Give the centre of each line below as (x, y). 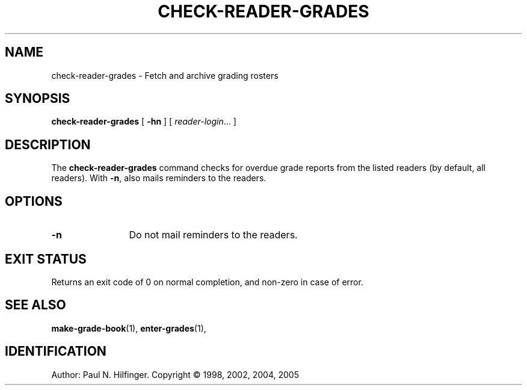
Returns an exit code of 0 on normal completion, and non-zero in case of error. (207, 282)
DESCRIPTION (48, 144)
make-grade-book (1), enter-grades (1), (129, 328)
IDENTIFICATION (56, 351)
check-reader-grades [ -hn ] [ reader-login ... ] (144, 122)
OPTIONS (34, 201)
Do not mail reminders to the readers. (213, 235)
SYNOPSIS (38, 99)
